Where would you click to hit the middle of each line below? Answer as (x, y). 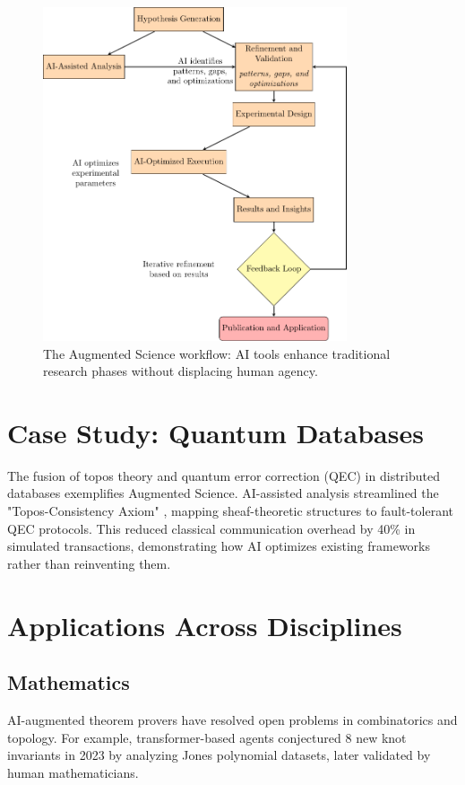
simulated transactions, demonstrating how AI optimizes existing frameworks (219, 546)
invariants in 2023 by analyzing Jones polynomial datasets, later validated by (219, 755)
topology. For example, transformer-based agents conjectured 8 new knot (207, 737)
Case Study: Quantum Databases (215, 432)
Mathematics (69, 682)
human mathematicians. (73, 772)
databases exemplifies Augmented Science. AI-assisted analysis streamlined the (223, 493)
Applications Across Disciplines (205, 625)
